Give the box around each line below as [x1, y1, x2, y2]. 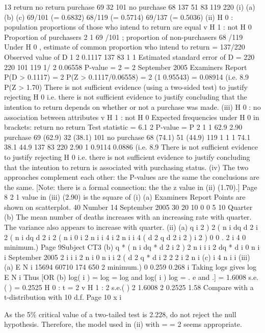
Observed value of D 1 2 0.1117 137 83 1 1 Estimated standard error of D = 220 [4, 51, 255, 62]
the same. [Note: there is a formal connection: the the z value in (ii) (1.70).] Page [4, 181, 257, 192]
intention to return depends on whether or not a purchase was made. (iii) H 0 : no [4, 101, 261, 112]
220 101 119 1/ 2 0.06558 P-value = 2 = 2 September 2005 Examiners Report [4, 61, 247, 72]
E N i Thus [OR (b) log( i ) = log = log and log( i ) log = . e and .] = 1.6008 [4, 272, 246, 282]
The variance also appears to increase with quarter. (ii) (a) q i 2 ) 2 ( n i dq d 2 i [4, 222, 258, 232]
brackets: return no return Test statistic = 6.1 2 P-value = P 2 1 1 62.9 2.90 [4, 122, 243, 132]
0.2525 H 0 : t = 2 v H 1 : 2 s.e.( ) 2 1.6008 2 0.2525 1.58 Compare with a [22, 281, 254, 292]
